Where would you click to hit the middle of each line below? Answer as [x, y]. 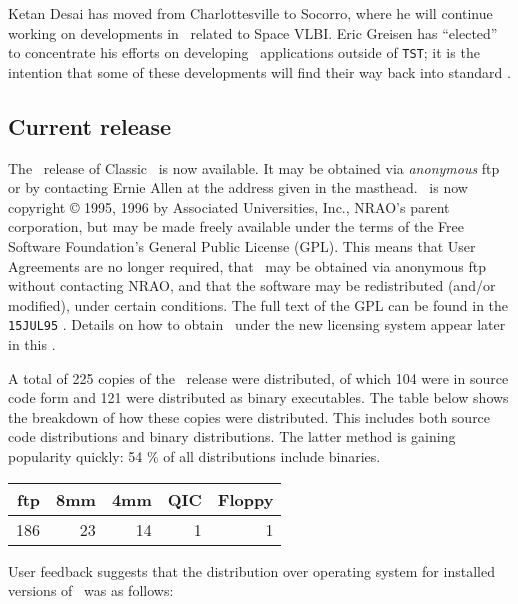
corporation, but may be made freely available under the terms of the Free [236, 226]
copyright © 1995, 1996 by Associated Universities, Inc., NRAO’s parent [229, 206]
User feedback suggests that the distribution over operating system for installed [251, 570]
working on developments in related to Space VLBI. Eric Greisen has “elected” [253, 32]
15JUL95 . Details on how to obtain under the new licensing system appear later [257, 324]
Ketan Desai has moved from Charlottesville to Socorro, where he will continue [250, 13]
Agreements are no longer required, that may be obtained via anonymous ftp [247, 265]
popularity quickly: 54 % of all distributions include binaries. [194, 456]
